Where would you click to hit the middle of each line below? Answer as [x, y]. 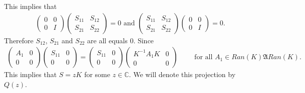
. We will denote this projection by [182, 74]
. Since [143, 40]
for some [97, 74]
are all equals [107, 40]
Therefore [19, 40]
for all [204, 57]
